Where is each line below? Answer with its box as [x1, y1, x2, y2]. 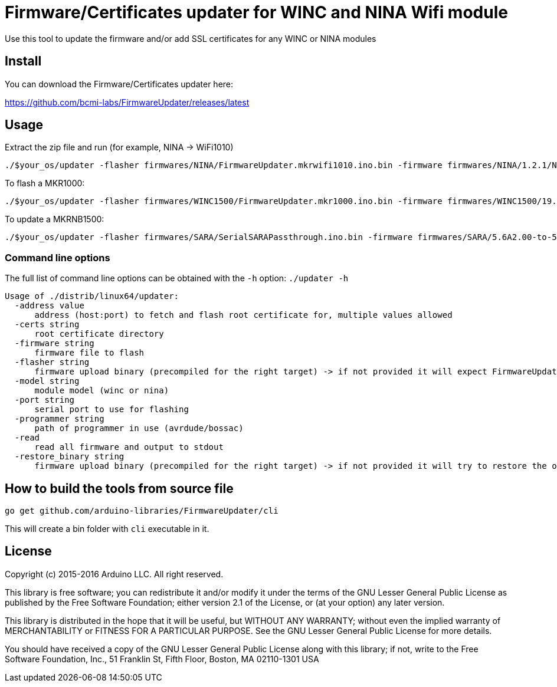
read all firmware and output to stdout [34, 442, 224, 452]
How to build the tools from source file [5, 481, 234, 496]
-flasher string [14, 357, 90, 367]
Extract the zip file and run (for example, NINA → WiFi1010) [5, 142, 234, 153]
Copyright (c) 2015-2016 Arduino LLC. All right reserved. [5, 568, 224, 579]
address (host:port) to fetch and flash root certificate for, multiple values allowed [34, 310, 453, 320]
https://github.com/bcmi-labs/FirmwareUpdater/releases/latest [5, 97, 250, 107]
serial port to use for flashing [34, 405, 189, 415]
